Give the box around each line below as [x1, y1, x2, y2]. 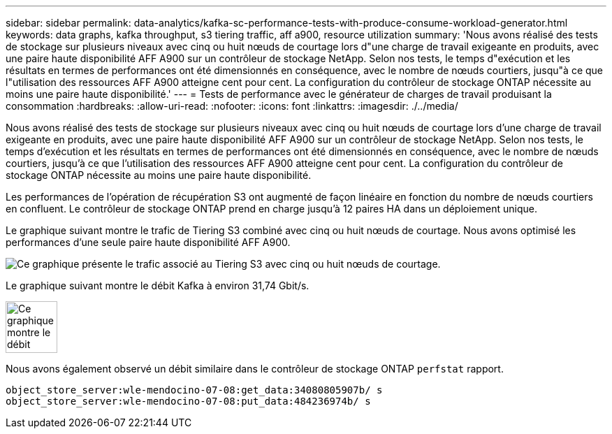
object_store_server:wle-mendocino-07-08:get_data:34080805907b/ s [6, 384, 383, 396]
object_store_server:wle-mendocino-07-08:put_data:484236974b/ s [6, 396, 371, 407]
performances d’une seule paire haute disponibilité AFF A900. [6, 236, 291, 248]
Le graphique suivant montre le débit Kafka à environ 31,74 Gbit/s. [6, 280, 309, 291]
